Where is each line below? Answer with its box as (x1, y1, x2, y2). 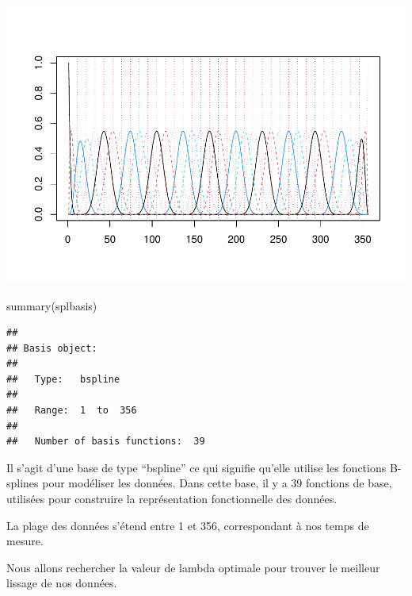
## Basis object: (6, 342, 97, 354)
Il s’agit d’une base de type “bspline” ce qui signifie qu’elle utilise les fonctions (6, 459, 387, 475)
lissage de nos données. (6, 575, 117, 591)
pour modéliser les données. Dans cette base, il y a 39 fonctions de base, (42, 475, 392, 491)
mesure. (6, 533, 44, 549)
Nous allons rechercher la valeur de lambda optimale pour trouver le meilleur (6, 559, 380, 575)
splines (6, 475, 39, 491)
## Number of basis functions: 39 (6, 436, 205, 448)
